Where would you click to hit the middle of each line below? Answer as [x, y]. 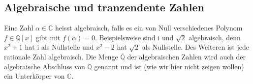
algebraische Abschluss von [45, 66]
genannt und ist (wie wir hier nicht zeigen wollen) [169, 66]
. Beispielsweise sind [125, 37]
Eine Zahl [19, 28]
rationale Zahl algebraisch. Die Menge [61, 56]
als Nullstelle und [67, 47]
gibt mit [48, 37]
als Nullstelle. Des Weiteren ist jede [195, 47]
